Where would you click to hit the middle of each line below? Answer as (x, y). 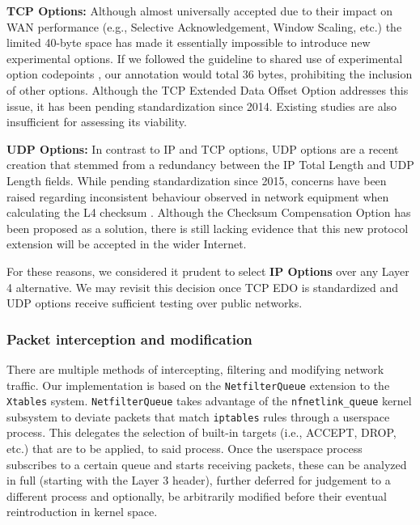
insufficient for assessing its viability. (97, 122)
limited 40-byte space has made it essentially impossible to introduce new (189, 42)
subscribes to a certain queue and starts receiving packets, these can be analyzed (207, 464)
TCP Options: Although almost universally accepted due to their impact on (200, 11)
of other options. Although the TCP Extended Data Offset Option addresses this (208, 89)
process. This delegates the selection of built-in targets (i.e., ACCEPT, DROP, (202, 432)
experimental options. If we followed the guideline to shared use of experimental (205, 58)
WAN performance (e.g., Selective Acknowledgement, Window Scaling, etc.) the (204, 26)
